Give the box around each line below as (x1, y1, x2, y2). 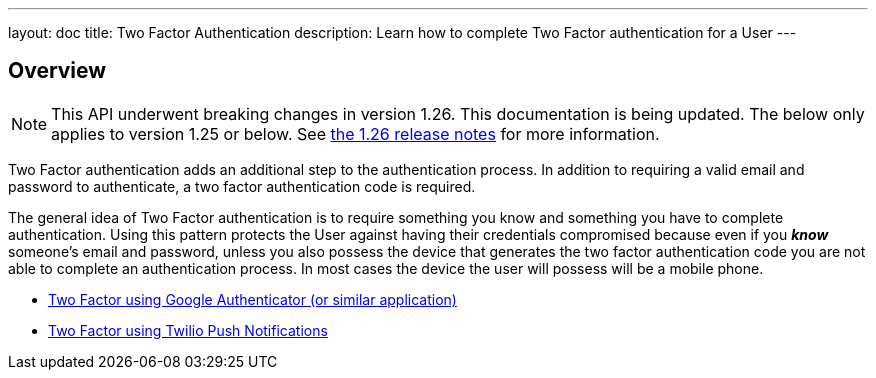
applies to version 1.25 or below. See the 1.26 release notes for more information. (51, 123, 660, 144)
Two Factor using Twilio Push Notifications (48, 321, 328, 339)
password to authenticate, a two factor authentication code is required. (8, 177, 476, 195)
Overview (8, 58, 107, 84)
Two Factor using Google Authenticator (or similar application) (48, 290, 457, 308)
